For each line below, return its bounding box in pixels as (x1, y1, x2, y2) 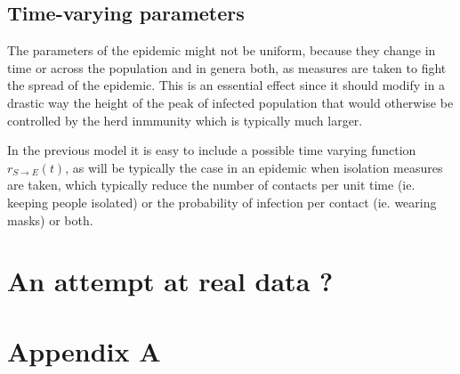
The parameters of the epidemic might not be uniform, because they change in (7, 41, 436, 60)
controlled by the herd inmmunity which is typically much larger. (7, 110, 363, 129)
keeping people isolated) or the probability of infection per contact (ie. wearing (7, 192, 437, 211)
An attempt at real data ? (7, 263, 334, 299)
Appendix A (7, 332, 161, 369)
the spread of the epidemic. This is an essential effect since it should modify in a (7, 76, 446, 94)
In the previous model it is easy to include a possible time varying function (7, 141, 416, 159)
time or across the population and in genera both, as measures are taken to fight (7, 58, 447, 77)
